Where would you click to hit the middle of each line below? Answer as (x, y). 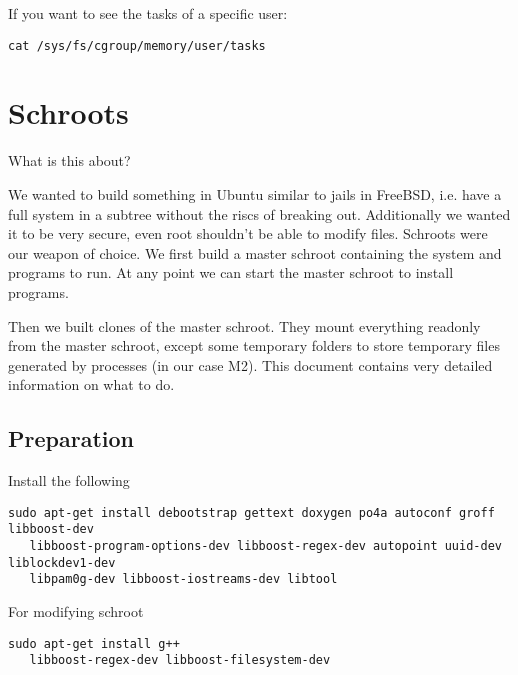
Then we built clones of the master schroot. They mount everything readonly (244, 325)
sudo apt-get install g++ (94, 643)
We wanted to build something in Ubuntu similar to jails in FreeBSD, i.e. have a (255, 193)
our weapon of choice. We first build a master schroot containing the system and (255, 252)
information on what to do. (91, 384)
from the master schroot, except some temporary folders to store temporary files (254, 345)
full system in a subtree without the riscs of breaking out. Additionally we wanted (259, 213)
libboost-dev (51, 529)
